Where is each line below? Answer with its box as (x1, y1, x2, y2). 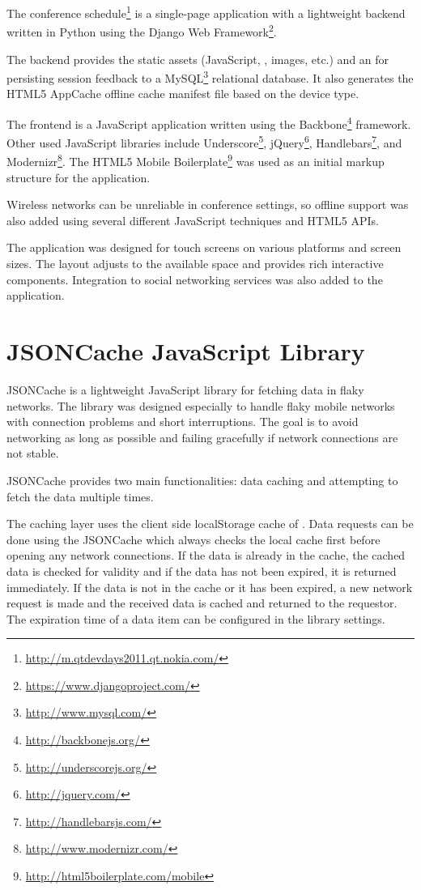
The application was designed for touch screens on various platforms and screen (6, 239, 402, 256)
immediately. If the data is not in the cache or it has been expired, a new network (6, 578, 413, 595)
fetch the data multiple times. (6, 488, 154, 505)
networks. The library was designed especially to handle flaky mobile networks (6, 397, 395, 414)
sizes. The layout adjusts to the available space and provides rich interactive (6, 255, 384, 272)
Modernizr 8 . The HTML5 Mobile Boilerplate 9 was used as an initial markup (6, 151, 385, 170)
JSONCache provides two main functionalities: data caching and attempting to (6, 471, 398, 488)
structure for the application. (6, 168, 151, 185)
